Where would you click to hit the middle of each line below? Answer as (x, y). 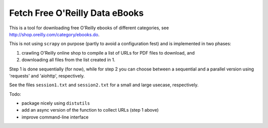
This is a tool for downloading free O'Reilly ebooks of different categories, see (89, 28)
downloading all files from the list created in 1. (68, 60)
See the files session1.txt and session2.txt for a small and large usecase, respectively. (104, 85)
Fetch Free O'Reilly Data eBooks (76, 13)
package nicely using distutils (56, 103)
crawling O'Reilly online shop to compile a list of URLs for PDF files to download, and (108, 53)
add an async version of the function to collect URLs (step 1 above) (90, 110)
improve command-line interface (55, 117)
